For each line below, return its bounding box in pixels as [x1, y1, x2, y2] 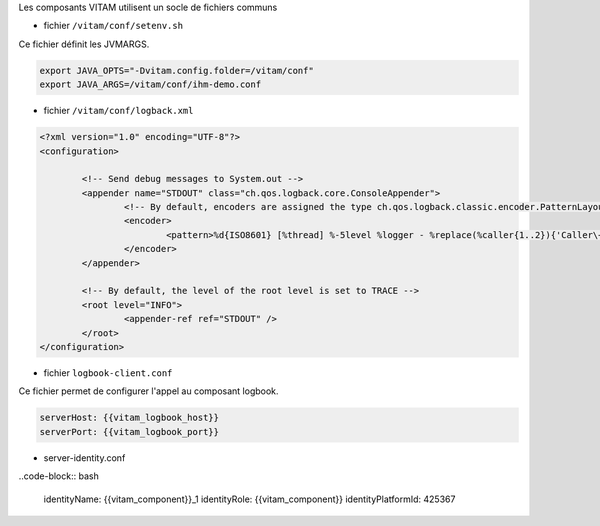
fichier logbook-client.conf [43, 366, 173, 379]
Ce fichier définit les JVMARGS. [18, 38, 150, 50]
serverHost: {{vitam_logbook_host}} [39, 412, 220, 424]
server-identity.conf [43, 451, 126, 464]
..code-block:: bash [18, 470, 99, 482]
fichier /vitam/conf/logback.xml [43, 105, 194, 117]
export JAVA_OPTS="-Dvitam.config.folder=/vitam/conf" [39, 65, 314, 76]
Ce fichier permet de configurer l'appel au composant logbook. [18, 385, 279, 397]
